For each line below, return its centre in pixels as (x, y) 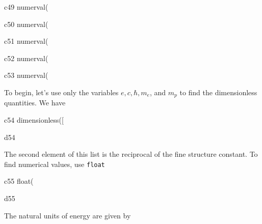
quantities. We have (35, 103)
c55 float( (19, 181)
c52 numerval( (26, 58)
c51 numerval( (26, 41)
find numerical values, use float (55, 164)
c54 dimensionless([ (34, 120)
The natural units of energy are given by (68, 215)
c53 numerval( (26, 75)
